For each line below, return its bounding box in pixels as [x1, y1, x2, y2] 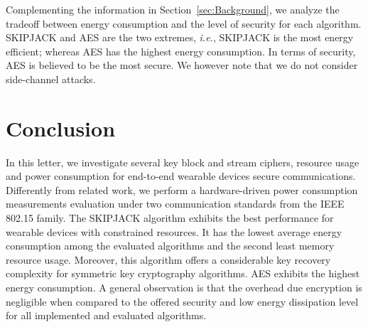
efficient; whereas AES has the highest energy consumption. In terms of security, [6, 43, 356, 58]
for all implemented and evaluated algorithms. [6, 308, 207, 323]
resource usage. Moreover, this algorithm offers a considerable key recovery [6, 252, 331, 267]
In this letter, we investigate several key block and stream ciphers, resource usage [6, 154, 359, 169]
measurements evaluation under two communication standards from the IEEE [6, 196, 345, 211]
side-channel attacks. [6, 71, 96, 86]
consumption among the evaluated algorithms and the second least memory [6, 238, 335, 253]
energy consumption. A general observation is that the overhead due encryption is [6, 280, 362, 295]
